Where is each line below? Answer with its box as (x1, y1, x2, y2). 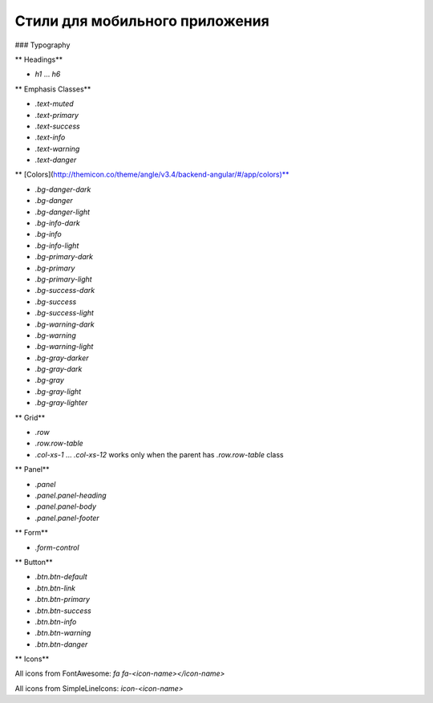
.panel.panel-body (34, 502, 96, 511)
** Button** (14, 557, 54, 567)
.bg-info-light (34, 241, 79, 250)
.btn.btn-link (34, 583, 76, 593)
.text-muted (34, 99, 74, 108)
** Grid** (14, 412, 46, 422)
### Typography (14, 40, 71, 50)
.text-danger (34, 155, 77, 165)
